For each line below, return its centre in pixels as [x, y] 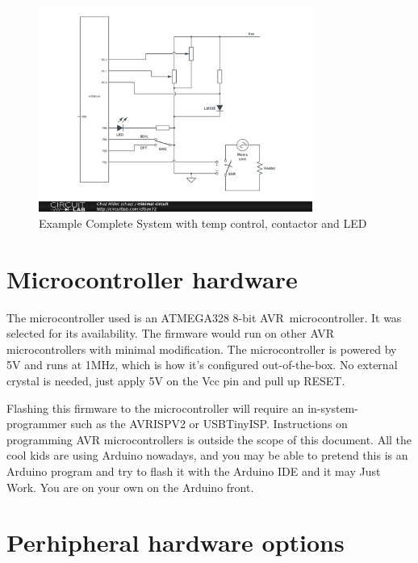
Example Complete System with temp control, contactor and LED [203, 223]
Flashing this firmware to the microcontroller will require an [155, 408]
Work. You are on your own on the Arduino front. [130, 487]
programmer [37, 424]
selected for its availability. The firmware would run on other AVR [171, 333]
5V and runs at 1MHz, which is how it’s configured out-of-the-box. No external [202, 365]
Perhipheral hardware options [176, 542]
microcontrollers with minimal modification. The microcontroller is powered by [202, 349]
